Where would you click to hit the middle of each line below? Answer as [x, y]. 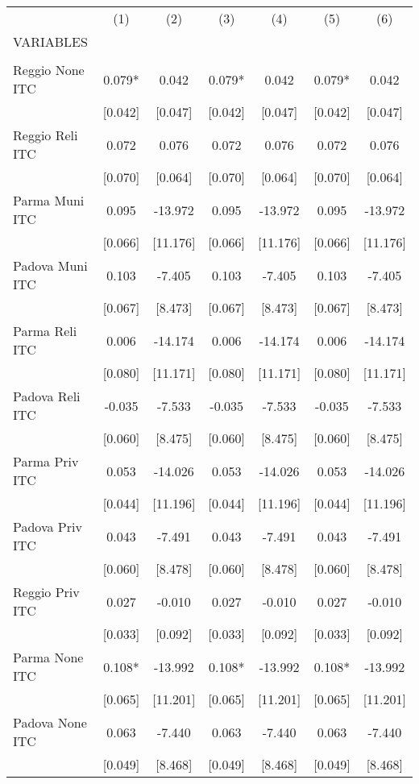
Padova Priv [48, 527]
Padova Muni [50, 265]
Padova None [50, 722]
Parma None [48, 657]
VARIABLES [50, 41]
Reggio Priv [46, 592]
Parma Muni [49, 200]
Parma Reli [45, 331]
